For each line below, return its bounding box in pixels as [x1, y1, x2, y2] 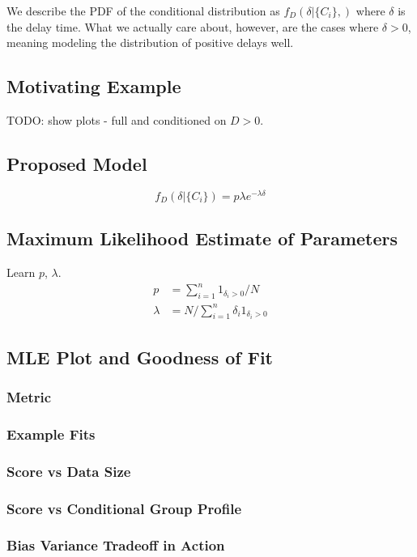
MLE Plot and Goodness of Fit [6, 344, 273, 369]
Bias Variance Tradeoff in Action [6, 535, 225, 555]
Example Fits [6, 423, 96, 444]
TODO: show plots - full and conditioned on [6, 111, 227, 128]
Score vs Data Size [6, 461, 131, 481]
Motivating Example [6, 74, 181, 99]
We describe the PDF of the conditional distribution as [6, 2, 280, 19]
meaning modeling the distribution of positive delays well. [6, 34, 294, 51]
